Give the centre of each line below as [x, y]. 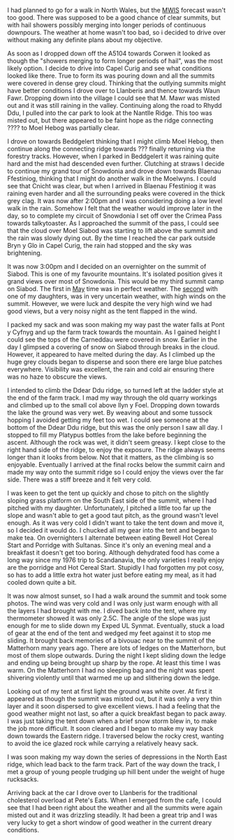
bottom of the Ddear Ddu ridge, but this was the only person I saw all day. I [115, 427]
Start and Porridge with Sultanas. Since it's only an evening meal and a [109, 545]
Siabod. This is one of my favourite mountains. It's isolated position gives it [115, 274]
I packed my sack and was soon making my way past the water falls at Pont [116, 324]
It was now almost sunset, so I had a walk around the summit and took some [117, 596]
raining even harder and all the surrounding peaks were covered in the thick [116, 193]
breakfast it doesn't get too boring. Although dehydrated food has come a [114, 553]
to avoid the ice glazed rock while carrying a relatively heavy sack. [103, 743]
